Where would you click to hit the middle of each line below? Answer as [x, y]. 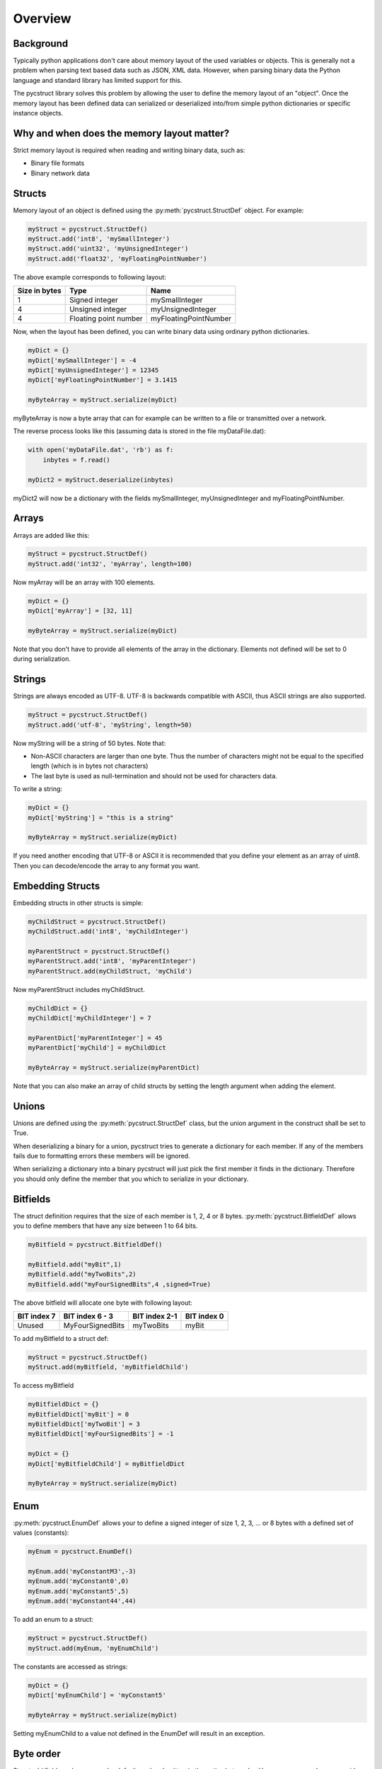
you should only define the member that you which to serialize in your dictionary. [131, 1179]
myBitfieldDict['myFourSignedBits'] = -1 [101, 1434]
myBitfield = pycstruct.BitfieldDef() [95, 1245]
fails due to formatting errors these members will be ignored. [102, 1156]
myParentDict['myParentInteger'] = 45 [95, 1038]
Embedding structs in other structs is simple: [78, 903]
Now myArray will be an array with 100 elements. [84, 582]
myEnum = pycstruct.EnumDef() [80, 1552]
